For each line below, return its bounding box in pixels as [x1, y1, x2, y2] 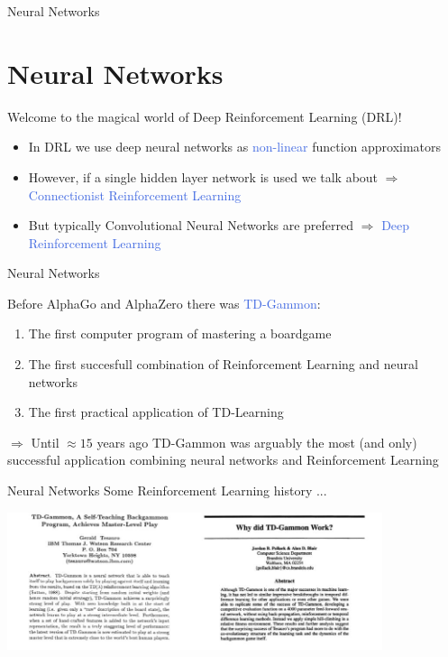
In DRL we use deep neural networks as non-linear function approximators [28, 137, 442, 156]
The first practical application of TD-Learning [28, 403, 284, 421]
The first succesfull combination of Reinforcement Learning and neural [28, 355, 418, 374]
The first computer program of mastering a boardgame [28, 324, 332, 343]
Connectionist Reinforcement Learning [28, 185, 242, 204]
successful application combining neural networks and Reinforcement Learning [7, 450, 439, 469]
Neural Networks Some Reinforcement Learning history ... [7, 481, 327, 500]
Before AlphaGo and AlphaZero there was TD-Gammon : [7, 293, 321, 312]
